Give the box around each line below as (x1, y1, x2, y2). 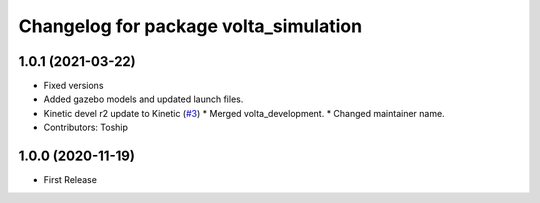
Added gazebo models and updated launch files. (43, 93, 244, 105)
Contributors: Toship (43, 121, 129, 134)
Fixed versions (43, 80, 104, 92)
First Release (43, 174, 97, 186)
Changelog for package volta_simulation (18, 15, 363, 37)
